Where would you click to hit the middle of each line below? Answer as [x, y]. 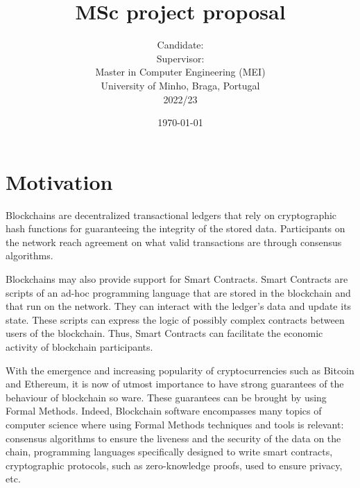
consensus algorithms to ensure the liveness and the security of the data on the [173, 438]
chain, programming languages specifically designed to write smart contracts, [169, 452]
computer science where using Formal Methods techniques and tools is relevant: [175, 424]
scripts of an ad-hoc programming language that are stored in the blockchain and [178, 292]
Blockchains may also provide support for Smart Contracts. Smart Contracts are [177, 279]
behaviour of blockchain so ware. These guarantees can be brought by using [166, 397]
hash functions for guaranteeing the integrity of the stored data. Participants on [175, 228]
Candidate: [180, 45]
